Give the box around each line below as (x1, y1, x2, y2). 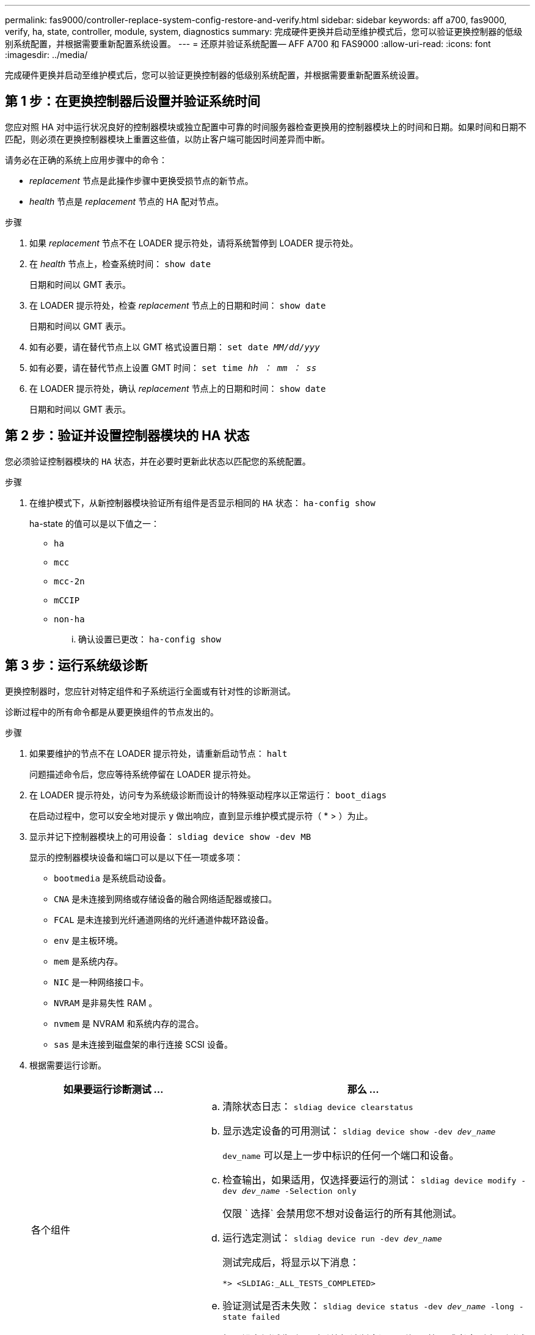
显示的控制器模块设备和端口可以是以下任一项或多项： (29, 851, 243, 862)
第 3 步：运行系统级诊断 (5, 658, 148, 674)
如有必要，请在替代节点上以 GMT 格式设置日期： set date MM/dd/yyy (29, 341, 320, 352)
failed (251, 1312, 280, 1322)
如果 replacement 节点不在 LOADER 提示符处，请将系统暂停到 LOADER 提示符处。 (29, 237, 358, 248)
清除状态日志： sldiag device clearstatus (222, 1100, 413, 1112)
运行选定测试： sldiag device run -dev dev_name (222, 1231, 442, 1244)
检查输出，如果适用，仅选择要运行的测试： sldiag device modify (222, 1173, 517, 1186)
